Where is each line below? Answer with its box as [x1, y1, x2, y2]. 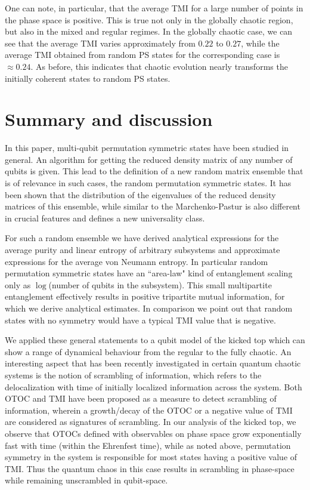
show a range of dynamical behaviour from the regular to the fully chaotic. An [5, 345, 292, 358]
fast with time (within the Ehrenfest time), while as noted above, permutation [5, 439, 291, 451]
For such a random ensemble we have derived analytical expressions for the [5, 232, 279, 244]
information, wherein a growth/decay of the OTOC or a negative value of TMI [5, 403, 293, 416]
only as [5, 278, 31, 291]
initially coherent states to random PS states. [5, 72, 170, 84]
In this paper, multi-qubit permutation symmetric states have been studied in [5, 141, 289, 154]
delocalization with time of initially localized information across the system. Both [5, 380, 302, 393]
